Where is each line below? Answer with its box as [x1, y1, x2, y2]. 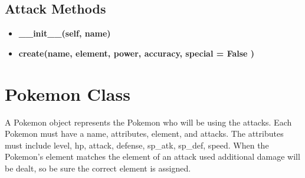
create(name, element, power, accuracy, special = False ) [18, 47, 255, 59]
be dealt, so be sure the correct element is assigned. [5, 161, 191, 174]
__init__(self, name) [18, 27, 111, 39]
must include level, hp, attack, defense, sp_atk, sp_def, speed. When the [5, 139, 269, 151]
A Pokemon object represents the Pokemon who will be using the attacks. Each [5, 116, 292, 128]
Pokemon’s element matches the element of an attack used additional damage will [5, 150, 300, 163]
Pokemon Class [5, 81, 130, 106]
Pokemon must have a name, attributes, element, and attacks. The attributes [5, 127, 284, 140]
